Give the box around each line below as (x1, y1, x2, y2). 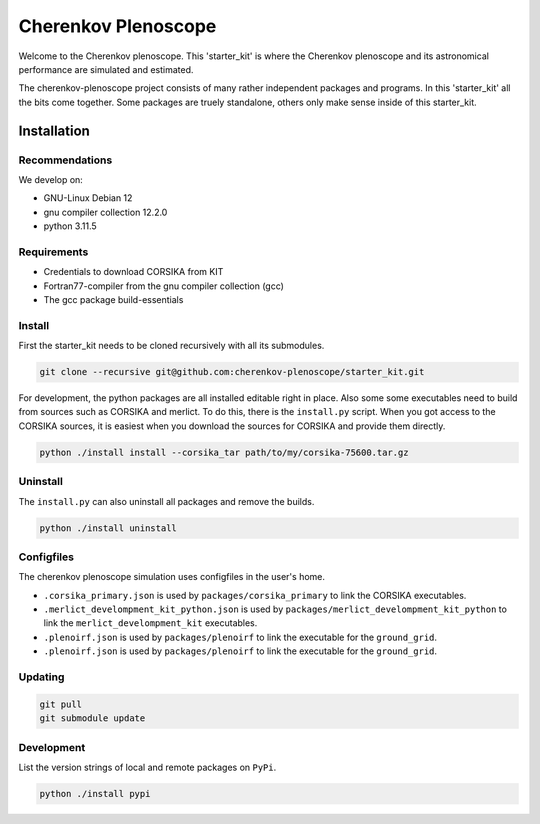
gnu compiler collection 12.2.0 (43, 206, 168, 218)
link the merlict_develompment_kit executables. (43, 617, 258, 629)
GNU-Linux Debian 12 (43, 192, 133, 204)
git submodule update (39, 713, 146, 724)
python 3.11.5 (43, 220, 97, 232)
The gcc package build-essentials (43, 293, 184, 305)
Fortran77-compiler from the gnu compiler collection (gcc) (43, 280, 285, 292)
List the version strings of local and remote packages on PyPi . (18, 761, 277, 773)
